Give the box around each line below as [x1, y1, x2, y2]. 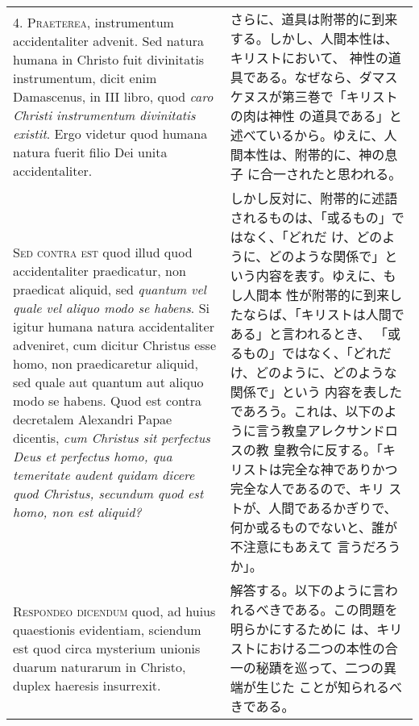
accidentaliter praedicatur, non [13, 261, 186, 280]
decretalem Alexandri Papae [13, 409, 172, 428]
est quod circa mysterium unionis [13, 638, 201, 657]
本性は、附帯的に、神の [243, 145, 385, 164]
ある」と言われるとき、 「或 [230, 324, 401, 343]
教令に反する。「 [286, 440, 384, 459]
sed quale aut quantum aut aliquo [13, 372, 204, 391]
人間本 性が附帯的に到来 [243, 286, 390, 304]
